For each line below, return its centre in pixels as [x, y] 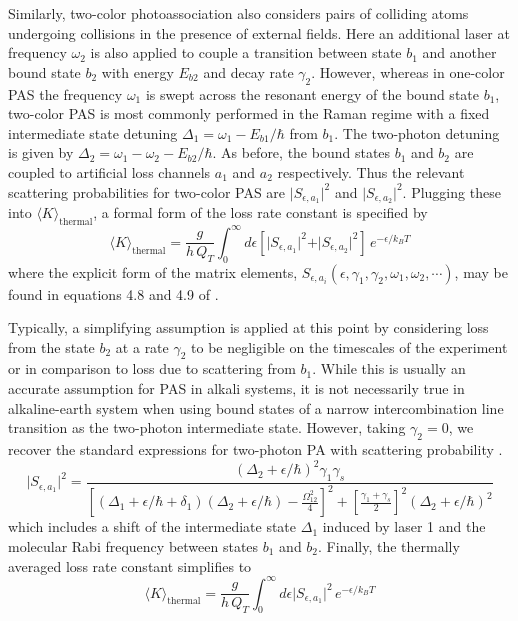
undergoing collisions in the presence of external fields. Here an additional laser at [259, 32]
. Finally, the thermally [389, 545]
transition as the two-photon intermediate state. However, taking [207, 427]
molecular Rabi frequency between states [133, 545]
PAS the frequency [65, 93]
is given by [41, 152]
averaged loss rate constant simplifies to [130, 565]
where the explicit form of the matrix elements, [153, 271]
